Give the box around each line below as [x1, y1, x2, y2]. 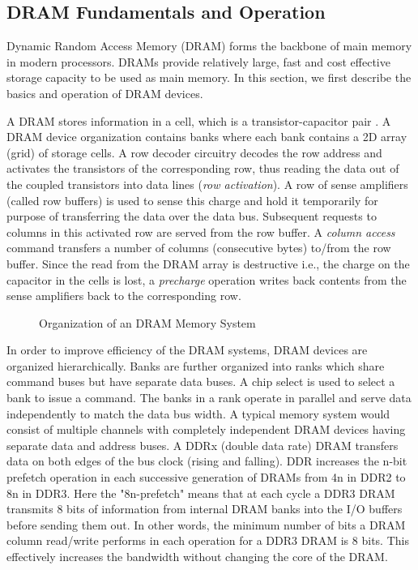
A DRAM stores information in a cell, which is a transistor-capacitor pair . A [6, 112, 391, 129]
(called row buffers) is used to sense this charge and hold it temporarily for [6, 191, 378, 208]
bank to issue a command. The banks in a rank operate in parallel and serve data [6, 389, 412, 406]
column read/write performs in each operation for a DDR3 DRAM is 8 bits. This [6, 532, 409, 549]
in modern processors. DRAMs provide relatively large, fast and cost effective [6, 53, 390, 70]
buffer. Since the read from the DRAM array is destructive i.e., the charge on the [6, 255, 410, 272]
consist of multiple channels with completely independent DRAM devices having [6, 421, 406, 438]
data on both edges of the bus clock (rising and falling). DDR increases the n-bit [6, 452, 407, 469]
